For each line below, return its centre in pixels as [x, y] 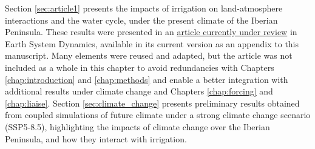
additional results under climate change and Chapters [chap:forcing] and [139, 91]
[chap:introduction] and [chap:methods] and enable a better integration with [147, 79]
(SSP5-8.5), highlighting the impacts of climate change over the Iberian [137, 126]
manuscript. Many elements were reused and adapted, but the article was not [149, 55]
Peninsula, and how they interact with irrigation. [96, 138]
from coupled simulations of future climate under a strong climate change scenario [158, 115]
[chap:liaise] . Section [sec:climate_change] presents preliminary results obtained [152, 103]
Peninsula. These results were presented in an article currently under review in [151, 32]
